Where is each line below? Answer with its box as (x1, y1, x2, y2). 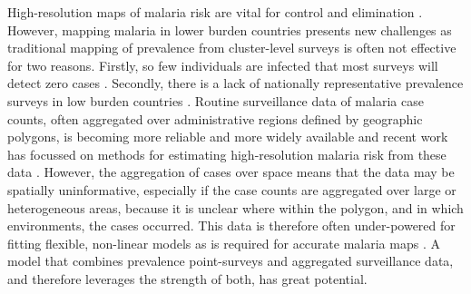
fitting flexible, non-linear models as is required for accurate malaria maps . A (7, 233, 440, 252)
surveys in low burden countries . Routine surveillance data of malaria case (7, 91, 424, 110)
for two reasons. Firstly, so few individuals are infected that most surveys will (7, 55, 438, 74)
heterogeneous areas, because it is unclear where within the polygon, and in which (7, 198, 464, 217)
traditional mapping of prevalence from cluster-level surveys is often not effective (7, 38, 456, 57)
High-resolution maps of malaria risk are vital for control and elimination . (7, 3, 423, 21)
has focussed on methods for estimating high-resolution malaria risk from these (7, 144, 446, 163)
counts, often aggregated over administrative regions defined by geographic (7, 109, 423, 128)
